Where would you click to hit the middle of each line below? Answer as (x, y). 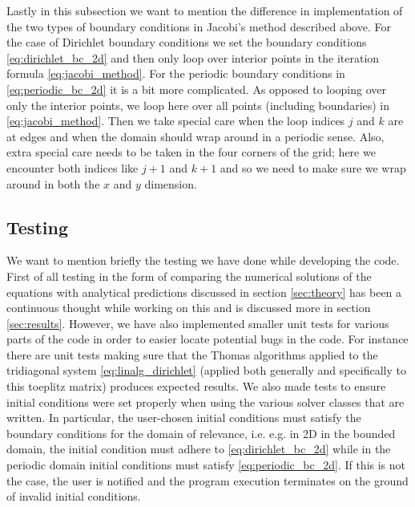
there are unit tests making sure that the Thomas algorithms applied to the (192, 354)
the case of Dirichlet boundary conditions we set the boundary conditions (187, 42)
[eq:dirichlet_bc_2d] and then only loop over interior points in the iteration (193, 57)
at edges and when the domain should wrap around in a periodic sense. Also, (195, 136)
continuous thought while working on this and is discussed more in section (189, 308)
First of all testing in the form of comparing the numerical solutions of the (189, 276)
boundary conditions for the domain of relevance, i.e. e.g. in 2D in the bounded (201, 433)
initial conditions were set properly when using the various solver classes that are (205, 402)
